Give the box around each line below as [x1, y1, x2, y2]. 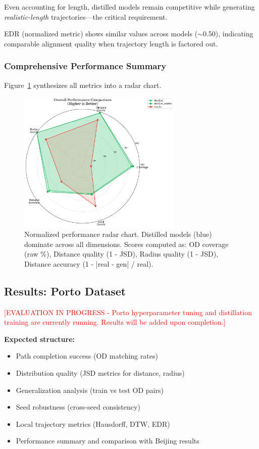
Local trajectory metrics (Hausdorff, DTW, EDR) [16, 418, 170, 429]
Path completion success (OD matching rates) [16, 351, 158, 361]
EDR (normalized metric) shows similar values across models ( [4, 28, 198, 39]
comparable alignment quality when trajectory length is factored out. [4, 38, 218, 48]
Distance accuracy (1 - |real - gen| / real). [24, 258, 153, 269]
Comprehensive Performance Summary [4, 60, 167, 72]
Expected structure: [4, 333, 75, 344]
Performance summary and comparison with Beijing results [16, 435, 199, 446]
